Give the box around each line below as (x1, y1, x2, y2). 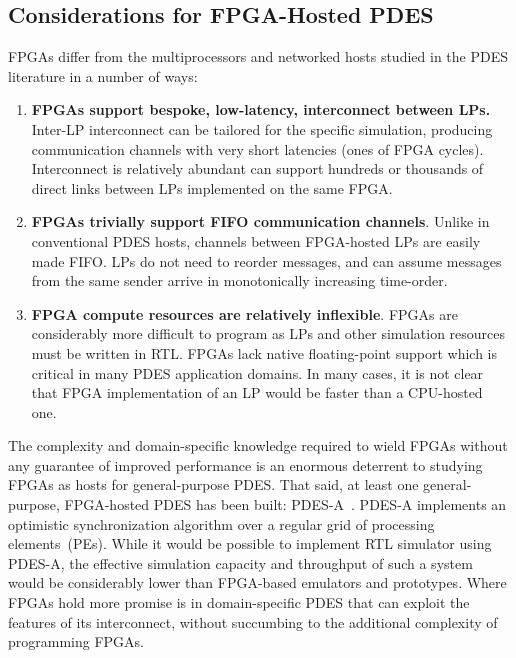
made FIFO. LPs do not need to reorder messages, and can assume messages (31, 250, 502, 271)
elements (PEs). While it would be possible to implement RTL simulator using (8, 533, 492, 554)
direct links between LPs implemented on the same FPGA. (31, 177, 393, 198)
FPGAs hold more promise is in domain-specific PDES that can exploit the (8, 592, 470, 613)
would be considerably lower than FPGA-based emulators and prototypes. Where (8, 572, 507, 593)
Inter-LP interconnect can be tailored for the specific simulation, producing (31, 118, 493, 139)
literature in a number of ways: (8, 65, 198, 86)
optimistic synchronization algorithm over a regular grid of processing (8, 513, 435, 534)
